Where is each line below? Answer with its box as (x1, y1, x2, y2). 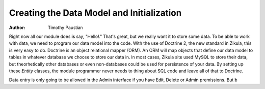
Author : (9, 25, 26, 30)
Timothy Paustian (48, 25, 83, 30)
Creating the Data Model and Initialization (9, 7, 182, 18)
